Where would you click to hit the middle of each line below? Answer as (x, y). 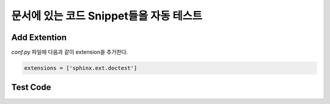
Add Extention (39, 37)
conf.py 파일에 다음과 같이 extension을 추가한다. (70, 52)
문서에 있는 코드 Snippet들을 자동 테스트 (107, 16)
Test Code (31, 87)
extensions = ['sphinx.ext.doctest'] (81, 68)
